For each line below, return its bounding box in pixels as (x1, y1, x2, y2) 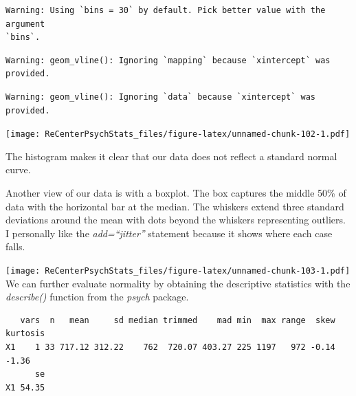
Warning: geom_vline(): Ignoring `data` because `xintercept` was (5, 91, 316, 102)
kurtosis (5, 329, 45, 339)
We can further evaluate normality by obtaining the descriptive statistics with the (5, 276, 351, 290)
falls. (5, 239, 25, 254)
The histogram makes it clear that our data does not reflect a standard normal (5, 148, 337, 163)
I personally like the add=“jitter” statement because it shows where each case (5, 225, 333, 240)
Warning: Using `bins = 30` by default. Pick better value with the (5, 5, 326, 15)
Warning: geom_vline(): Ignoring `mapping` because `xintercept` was (5, 55, 331, 65)
